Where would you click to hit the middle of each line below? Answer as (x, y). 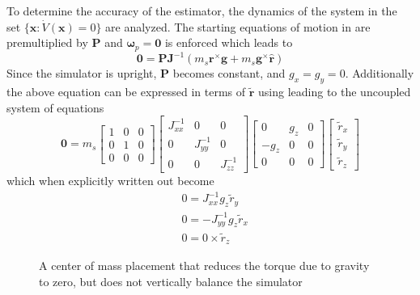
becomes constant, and (229, 73)
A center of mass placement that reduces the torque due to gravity (204, 265)
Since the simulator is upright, (82, 73)
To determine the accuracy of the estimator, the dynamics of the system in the (202, 11)
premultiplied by (47, 42)
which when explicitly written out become (110, 181)
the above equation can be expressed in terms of (126, 91)
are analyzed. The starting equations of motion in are (238, 26)
